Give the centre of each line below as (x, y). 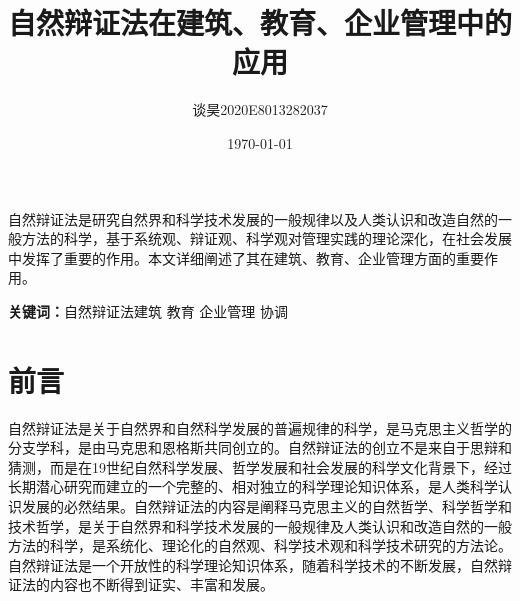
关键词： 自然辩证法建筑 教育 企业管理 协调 (148, 310)
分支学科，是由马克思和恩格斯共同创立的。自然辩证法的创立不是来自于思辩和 (260, 447)
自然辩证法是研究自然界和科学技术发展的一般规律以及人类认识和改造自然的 (253, 218)
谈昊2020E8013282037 (260, 109)
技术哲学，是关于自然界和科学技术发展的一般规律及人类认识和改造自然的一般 (260, 525)
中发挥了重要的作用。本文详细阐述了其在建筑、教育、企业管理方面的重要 (246, 257)
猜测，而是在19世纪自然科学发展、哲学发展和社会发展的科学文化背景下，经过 (260, 466)
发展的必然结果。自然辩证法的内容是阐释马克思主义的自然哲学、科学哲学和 (266, 505)
